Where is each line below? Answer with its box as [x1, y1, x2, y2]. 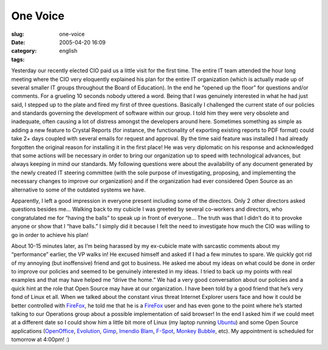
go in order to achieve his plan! [11, 231, 89, 238]
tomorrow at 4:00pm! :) [11, 336, 70, 343]
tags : [11, 55, 25, 63]
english [59, 47, 78, 55]
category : [11, 47, 37, 55]
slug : [11, 30, 24, 38]
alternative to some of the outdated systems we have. [11, 186, 146, 193]
